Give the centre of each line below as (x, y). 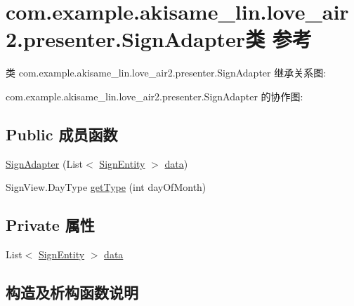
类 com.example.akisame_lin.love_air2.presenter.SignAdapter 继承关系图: (166, 73)
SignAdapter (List (45, 163)
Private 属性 (50, 225)
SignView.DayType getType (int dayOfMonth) (106, 187)
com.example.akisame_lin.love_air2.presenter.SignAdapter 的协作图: (155, 96)
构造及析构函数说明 (72, 292)
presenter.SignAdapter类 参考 (168, 39)
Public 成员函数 (62, 134)
